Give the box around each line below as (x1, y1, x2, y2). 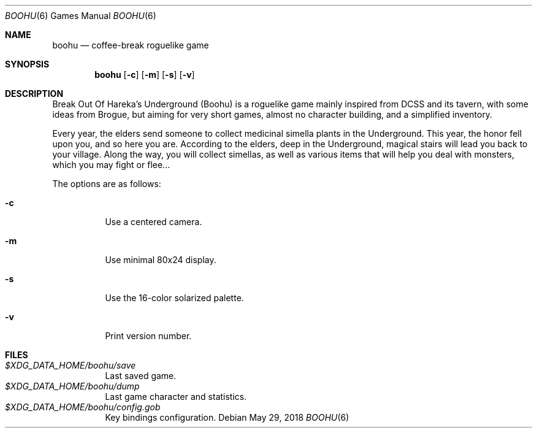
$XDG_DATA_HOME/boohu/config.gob (5, 402, 161, 412)
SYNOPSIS (5, 59, 50, 69)
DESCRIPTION (5, 88, 64, 99)
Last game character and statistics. (105, 391, 247, 402)
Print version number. (105, 331, 192, 341)
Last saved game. (105, 370, 177, 381)
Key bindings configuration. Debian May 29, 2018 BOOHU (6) (105, 412, 349, 423)
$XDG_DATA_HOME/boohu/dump (5, 381, 140, 391)
